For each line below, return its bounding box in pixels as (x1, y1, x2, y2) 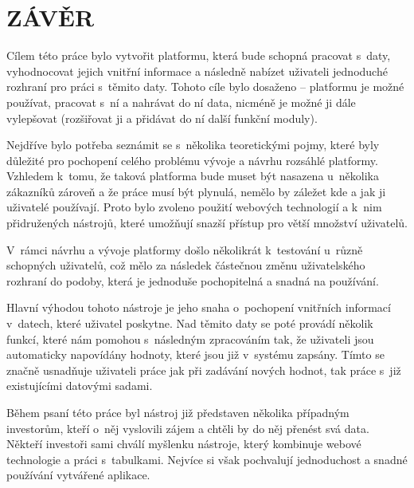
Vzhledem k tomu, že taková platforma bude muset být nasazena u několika (6, 167, 380, 184)
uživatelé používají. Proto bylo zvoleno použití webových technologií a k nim (6, 199, 382, 215)
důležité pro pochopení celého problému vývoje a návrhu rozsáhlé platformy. (6, 152, 378, 168)
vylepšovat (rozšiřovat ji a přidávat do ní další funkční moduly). (6, 109, 318, 126)
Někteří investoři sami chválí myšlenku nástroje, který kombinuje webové (6, 435, 361, 452)
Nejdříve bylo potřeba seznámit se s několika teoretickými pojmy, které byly (6, 136, 380, 153)
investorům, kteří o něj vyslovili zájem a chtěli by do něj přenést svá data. (6, 419, 369, 436)
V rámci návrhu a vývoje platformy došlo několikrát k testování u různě (6, 241, 363, 258)
